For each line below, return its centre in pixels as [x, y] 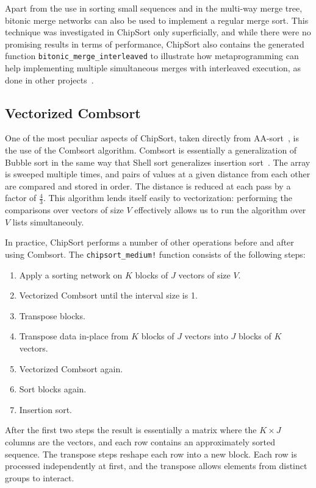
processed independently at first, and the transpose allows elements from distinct [156, 466]
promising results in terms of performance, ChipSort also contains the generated [155, 44]
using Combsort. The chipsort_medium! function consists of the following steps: [155, 254]
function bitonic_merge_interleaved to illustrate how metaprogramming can [152, 56]
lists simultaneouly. [48, 221]
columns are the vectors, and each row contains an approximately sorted [140, 442]
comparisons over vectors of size [64, 210]
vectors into [206, 336]
